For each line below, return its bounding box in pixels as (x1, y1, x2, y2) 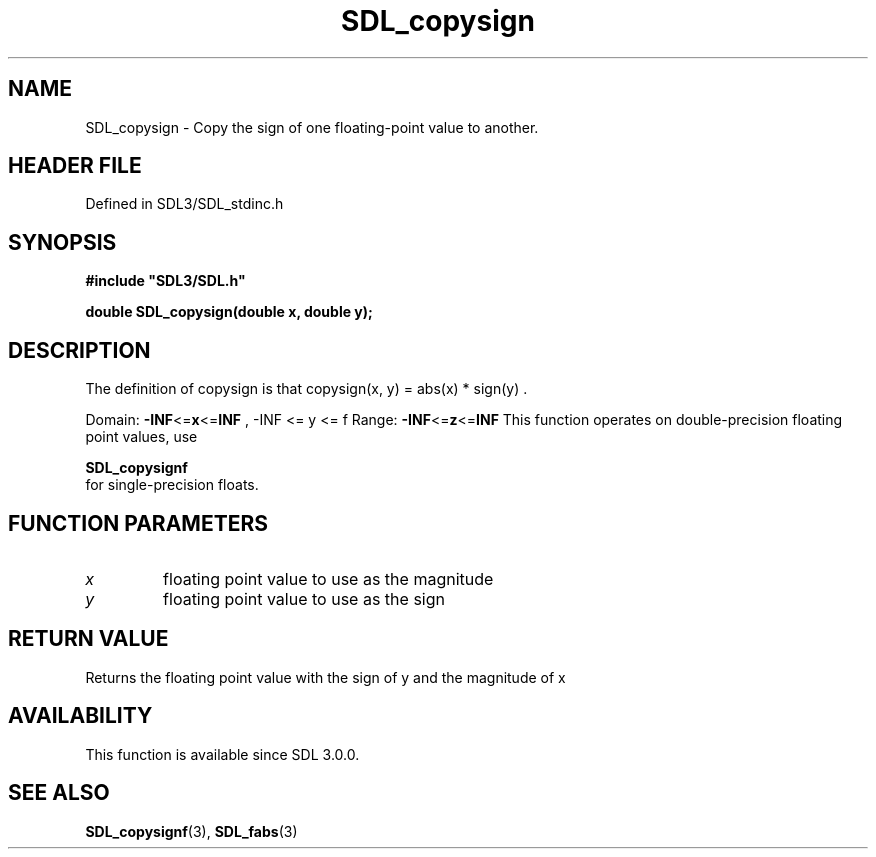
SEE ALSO (8, 780, 110, 806)
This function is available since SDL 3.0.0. (85, 745, 360, 763)
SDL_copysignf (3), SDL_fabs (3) (85, 822, 298, 840)
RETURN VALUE (8, 626, 169, 652)
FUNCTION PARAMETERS (8, 510, 268, 536)
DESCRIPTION (8, 337, 151, 363)
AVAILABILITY (8, 703, 153, 729)
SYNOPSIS (8, 229, 117, 255)
